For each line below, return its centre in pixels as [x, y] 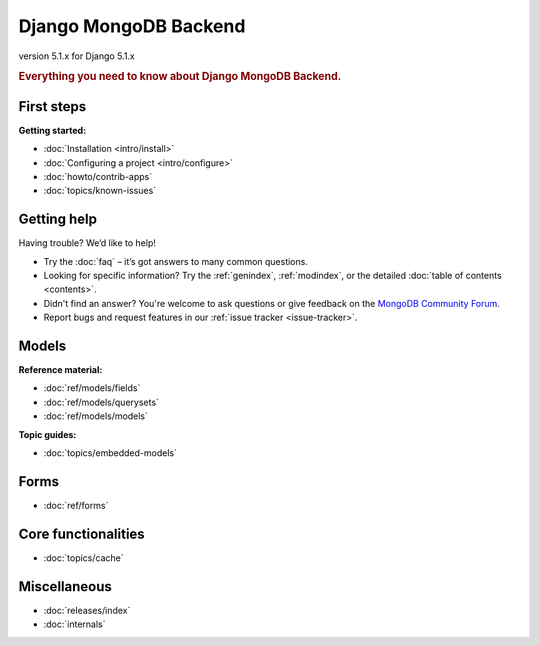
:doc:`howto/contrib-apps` [98, 176]
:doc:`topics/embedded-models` [110, 453]
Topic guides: [47, 434]
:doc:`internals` [74, 624]
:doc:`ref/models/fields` [92, 388]
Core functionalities [81, 533]
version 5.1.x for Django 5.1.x [76, 56]
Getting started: [52, 130]
